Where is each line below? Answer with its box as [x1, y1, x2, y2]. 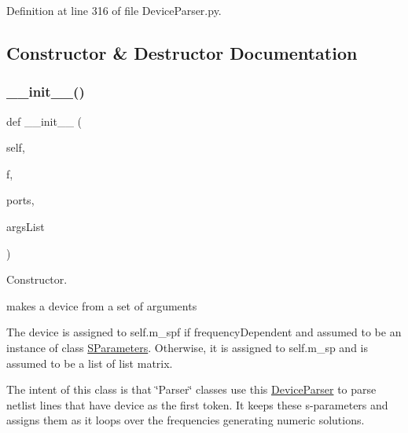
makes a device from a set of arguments [6, 297, 197, 314]
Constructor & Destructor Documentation [6, 40, 358, 64]
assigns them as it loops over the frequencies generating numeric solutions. [6, 412, 365, 428]
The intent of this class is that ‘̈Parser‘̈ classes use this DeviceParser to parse [6, 381, 377, 398]
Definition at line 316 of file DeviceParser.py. [6, 2, 222, 18]
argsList [6, 218, 45, 234]
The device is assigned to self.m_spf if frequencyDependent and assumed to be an [6, 324, 402, 340]
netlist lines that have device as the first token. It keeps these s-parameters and [6, 396, 388, 413]
